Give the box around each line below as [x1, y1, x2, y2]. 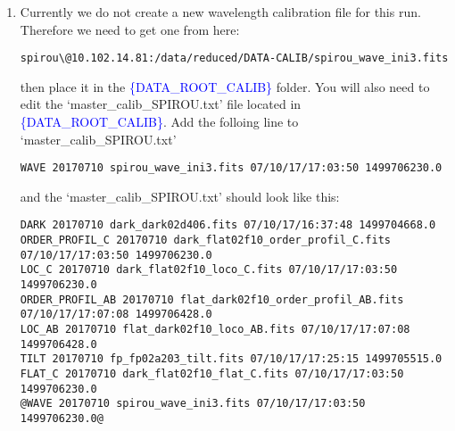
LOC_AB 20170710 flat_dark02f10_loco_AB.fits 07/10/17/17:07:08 [20, 323, 410, 336]
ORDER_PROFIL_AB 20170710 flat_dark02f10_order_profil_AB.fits [20, 293, 404, 306]
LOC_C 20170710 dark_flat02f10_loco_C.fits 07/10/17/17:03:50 [20, 263, 398, 277]
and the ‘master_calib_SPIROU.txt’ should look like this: [20, 186, 340, 205]
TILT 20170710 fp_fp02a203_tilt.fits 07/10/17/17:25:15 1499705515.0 [20, 352, 443, 366]
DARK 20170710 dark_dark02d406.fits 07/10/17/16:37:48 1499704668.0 [20, 219, 436, 232]
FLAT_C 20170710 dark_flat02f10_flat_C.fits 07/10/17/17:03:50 [20, 368, 404, 381]
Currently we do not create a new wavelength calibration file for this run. [20, 3, 421, 21]
